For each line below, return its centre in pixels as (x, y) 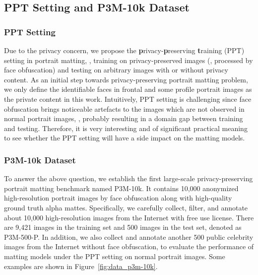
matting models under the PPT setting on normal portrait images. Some (115, 256)
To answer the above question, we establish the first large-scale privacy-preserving (129, 178)
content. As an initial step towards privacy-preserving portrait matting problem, (126, 79)
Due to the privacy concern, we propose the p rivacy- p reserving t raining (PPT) (124, 50)
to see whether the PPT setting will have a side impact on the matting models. (125, 138)
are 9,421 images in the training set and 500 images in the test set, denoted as (123, 227)
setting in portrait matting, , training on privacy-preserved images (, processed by (129, 60)
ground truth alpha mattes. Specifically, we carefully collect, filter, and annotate (126, 207)
